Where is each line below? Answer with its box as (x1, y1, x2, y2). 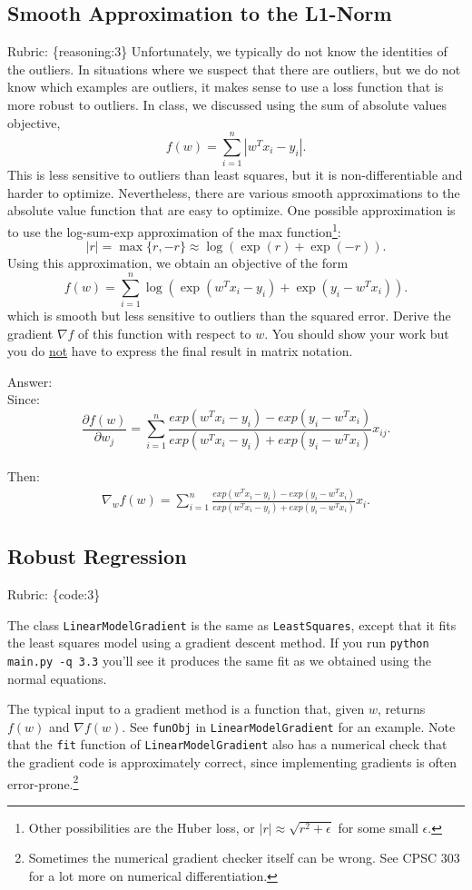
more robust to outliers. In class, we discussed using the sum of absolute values (7, 94, 447, 114)
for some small (338, 817, 418, 836)
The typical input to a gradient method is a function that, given (7, 699, 365, 718)
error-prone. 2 (7, 771, 79, 793)
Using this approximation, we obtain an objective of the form (7, 253, 349, 272)
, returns (378, 699, 426, 718)
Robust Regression (7, 542, 187, 570)
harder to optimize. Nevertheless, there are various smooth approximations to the (7, 183, 460, 202)
